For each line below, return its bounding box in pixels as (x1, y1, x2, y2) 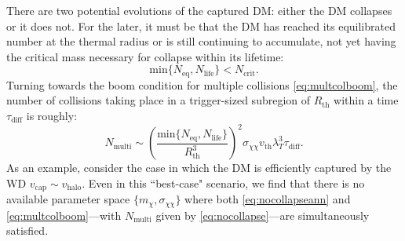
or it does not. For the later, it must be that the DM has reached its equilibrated (6, 17, 396, 34)
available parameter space (6, 191, 130, 207)
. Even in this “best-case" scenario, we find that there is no (82, 174, 365, 191)
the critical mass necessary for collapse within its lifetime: (6, 48, 284, 64)
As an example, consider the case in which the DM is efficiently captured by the (6, 159, 392, 176)
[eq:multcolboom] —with (6, 206, 122, 223)
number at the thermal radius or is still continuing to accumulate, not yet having (6, 33, 396, 49)
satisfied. (6, 222, 49, 239)
